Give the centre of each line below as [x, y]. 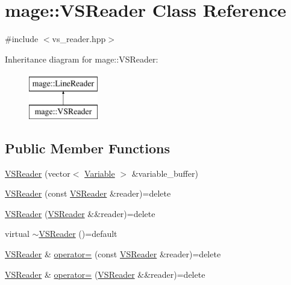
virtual [17, 234]
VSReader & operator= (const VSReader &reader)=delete [113, 254]
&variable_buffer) [165, 173]
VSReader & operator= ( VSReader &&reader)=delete [105, 274]
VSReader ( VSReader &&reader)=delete [80, 213]
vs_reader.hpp [79, 39]
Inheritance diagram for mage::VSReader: [82, 59]
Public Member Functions [87, 148]
